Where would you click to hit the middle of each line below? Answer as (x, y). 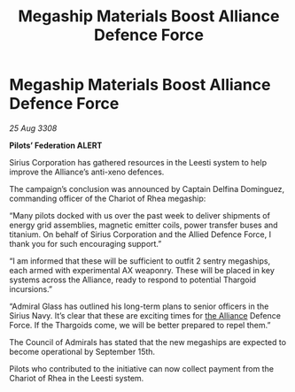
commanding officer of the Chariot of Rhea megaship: (108, 198)
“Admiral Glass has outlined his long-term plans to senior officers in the (139, 306)
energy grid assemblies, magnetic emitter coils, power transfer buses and (144, 225)
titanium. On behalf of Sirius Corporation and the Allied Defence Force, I (140, 234)
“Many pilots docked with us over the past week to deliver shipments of (140, 215)
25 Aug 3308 (33, 128)
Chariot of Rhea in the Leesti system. (77, 378)
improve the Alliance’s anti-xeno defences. (87, 172)
